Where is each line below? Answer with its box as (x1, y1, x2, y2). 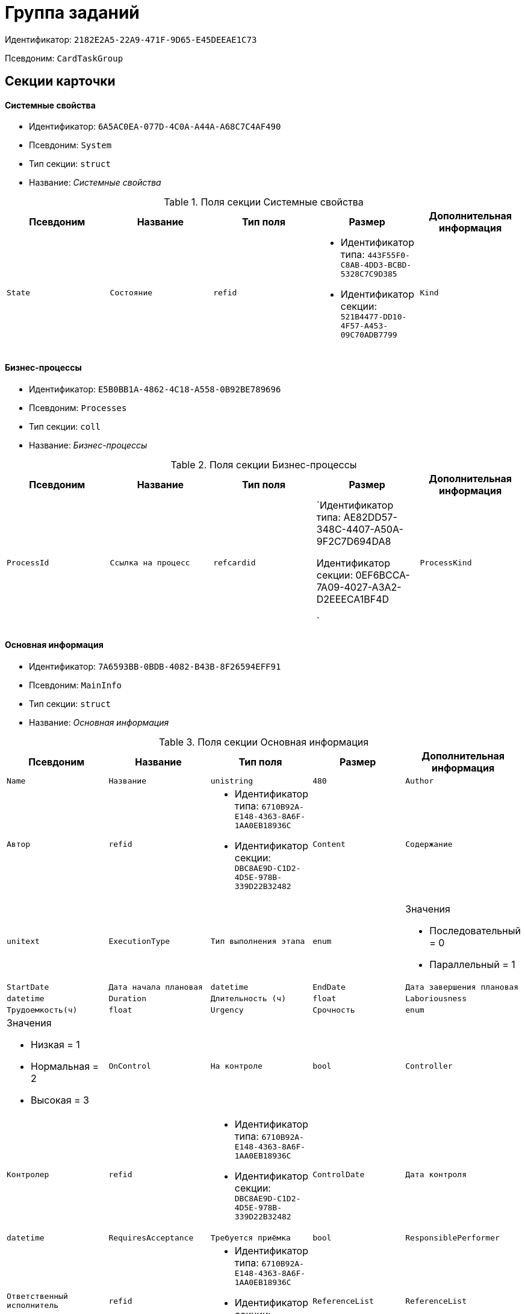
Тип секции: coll (29, 421, 101, 432)
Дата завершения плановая (405, 982, 519, 992)
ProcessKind (420, 558, 472, 568)
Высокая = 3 (31, 1093, 89, 1106)
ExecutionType (108, 937, 170, 946)
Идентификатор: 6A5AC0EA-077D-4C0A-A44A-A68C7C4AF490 (29, 121, 281, 132)
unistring (210, 776, 253, 785)
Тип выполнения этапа (210, 937, 305, 946)
